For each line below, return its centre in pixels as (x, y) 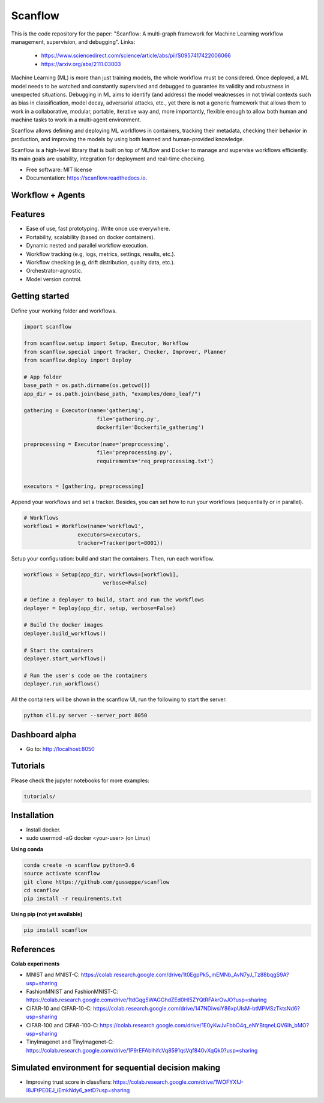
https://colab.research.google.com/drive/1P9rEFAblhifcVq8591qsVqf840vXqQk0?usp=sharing (142, 1050)
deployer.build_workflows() (65, 633)
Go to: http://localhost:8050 (61, 749)
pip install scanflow (55, 930)
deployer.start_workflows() (65, 659)
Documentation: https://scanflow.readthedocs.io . (87, 178)
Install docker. (43, 830)
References (33, 949)
